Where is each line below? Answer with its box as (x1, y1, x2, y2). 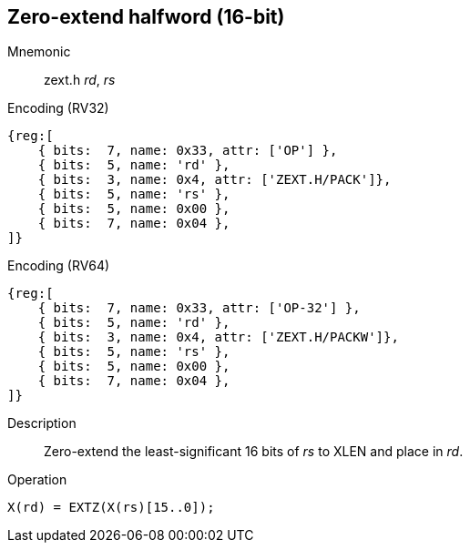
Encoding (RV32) (7, 100, 109, 117)
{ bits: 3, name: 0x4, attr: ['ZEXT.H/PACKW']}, (37, 330, 399, 345)
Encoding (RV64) (7, 258, 110, 274)
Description (7, 415, 77, 432)
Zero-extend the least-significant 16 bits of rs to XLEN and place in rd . (44, 443, 464, 460)
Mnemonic (7, 44, 71, 60)
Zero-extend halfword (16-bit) (7, 5, 285, 28)
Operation (7, 472, 67, 488)
